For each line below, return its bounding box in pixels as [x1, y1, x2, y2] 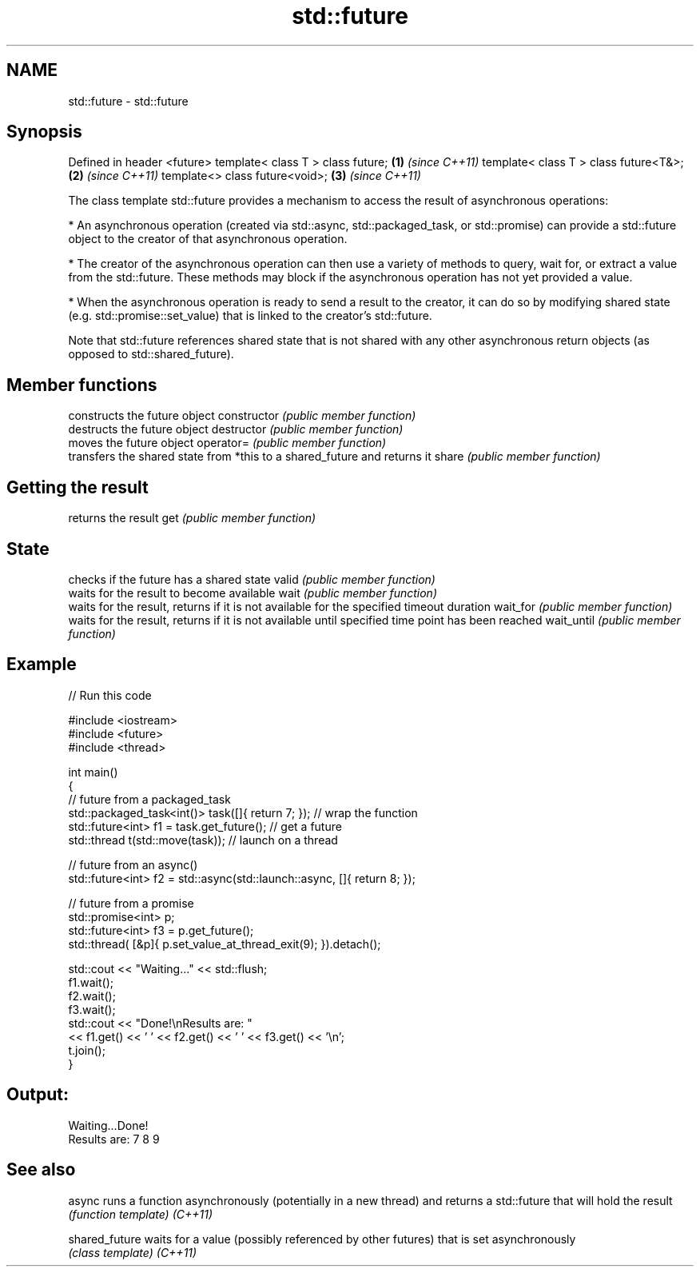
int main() [68, 764, 118, 779]
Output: [6, 1084, 69, 1105]
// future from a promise [68, 896, 194, 910]
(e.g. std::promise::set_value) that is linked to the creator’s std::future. [68, 309, 432, 323]
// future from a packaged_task [68, 792, 231, 806]
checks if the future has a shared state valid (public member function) [68, 572, 436, 586]
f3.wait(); [68, 1002, 116, 1016]
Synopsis [6, 122, 82, 142]
